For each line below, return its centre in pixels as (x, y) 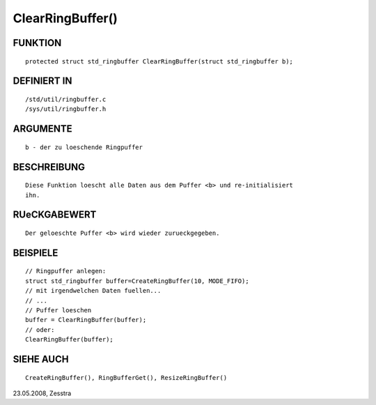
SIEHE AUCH (41, 359)
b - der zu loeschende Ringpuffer (84, 147)
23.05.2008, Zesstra (42, 393)
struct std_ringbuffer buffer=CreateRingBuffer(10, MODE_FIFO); (138, 281)
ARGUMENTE (42, 129)
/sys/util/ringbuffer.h (66, 109)
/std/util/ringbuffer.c (66, 99)
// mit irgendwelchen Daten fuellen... (93, 291)
